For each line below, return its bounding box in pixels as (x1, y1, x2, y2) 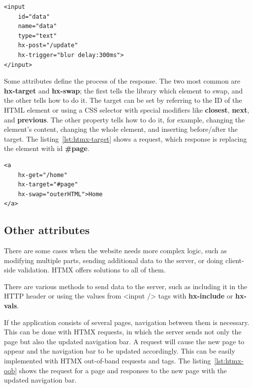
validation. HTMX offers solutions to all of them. (18, 265, 166, 275)
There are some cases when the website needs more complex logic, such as (4, 245, 227, 256)
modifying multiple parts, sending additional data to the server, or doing (4, 255, 223, 265)
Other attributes (4, 222, 90, 238)
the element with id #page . (4, 143, 90, 153)
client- (225, 255, 244, 265)
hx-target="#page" (18, 181, 78, 188)
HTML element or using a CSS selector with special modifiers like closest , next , (4, 104, 250, 115)
